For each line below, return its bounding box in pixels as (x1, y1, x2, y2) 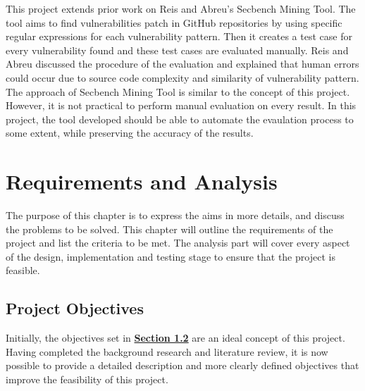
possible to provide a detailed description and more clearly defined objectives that (6, 358, 359, 373)
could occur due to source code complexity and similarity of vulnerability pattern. (6, 70, 359, 85)
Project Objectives (6, 297, 144, 319)
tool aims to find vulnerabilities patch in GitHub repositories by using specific (6, 15, 342, 30)
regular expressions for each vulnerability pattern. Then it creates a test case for (6, 29, 352, 44)
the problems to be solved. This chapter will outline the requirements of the (6, 221, 333, 236)
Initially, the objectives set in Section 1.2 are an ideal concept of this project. (6, 330, 345, 345)
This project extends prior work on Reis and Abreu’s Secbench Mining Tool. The (6, 1, 356, 15)
